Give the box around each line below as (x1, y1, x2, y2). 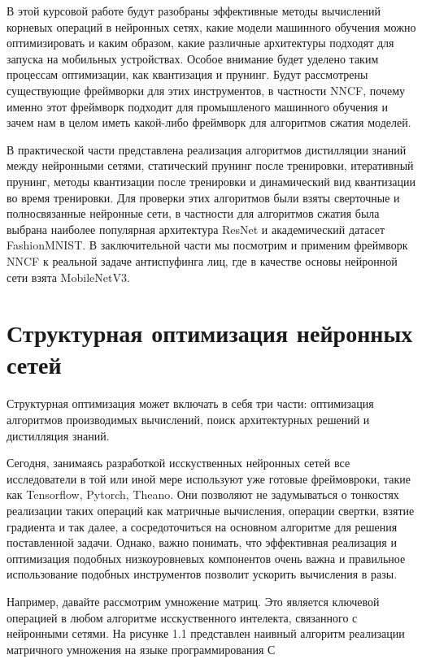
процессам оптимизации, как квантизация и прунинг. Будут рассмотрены (7, 66, 368, 83)
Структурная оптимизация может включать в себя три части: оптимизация (7, 395, 374, 412)
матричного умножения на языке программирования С (7, 640, 276, 657)
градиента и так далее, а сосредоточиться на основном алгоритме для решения (7, 518, 398, 535)
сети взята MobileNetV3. (7, 268, 130, 285)
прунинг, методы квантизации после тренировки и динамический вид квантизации (7, 172, 416, 189)
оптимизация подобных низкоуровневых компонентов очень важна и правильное (7, 549, 406, 566)
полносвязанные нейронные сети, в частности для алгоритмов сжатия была (7, 205, 380, 222)
